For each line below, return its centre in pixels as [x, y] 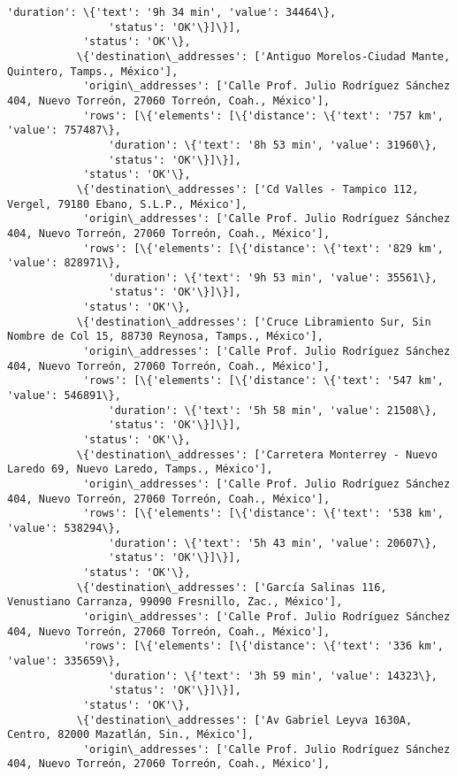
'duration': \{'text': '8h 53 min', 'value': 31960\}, [273, 145]
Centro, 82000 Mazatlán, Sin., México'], [131, 735]
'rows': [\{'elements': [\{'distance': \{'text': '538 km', [263, 514]
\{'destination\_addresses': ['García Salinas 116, [232, 587]
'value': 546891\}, [64, 396]
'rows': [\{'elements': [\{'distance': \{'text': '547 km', [263, 381]
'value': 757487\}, [64, 131]
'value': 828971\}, [64, 263]
